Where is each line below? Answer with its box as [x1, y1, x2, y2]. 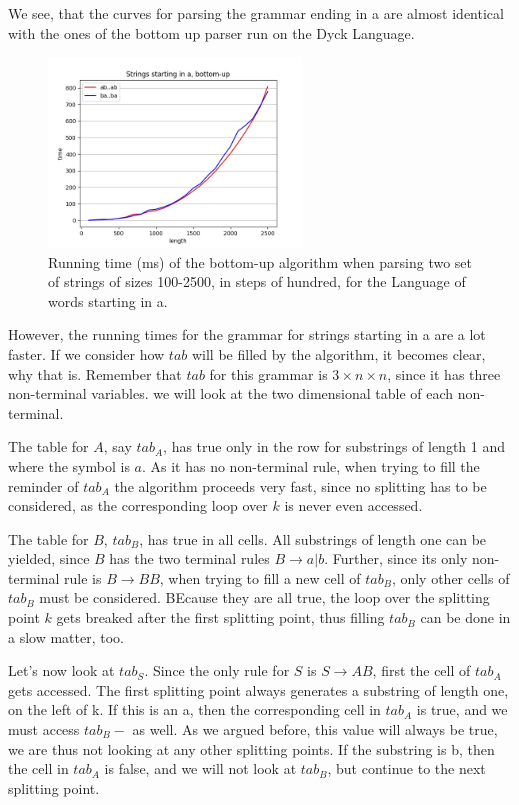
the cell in [8, 758, 69, 779]
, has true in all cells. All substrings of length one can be [139, 528, 487, 549]
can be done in [420, 607, 511, 628]
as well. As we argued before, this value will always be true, [132, 719, 498, 740]
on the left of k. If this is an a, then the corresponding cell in [8, 699, 381, 720]
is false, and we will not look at [104, 758, 297, 779]
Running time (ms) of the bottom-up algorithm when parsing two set [48, 251, 473, 272]
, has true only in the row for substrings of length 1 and [163, 436, 506, 457]
